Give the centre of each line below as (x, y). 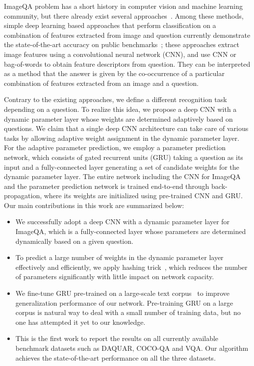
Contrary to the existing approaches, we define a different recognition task (115, 99)
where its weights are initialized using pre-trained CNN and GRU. (143, 196)
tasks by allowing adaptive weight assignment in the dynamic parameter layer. (122, 138)
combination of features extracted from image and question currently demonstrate (127, 35)
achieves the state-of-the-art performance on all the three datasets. (115, 357)
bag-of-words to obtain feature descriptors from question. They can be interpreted (127, 64)
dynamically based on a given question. (74, 241)
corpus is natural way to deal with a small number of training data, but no (128, 312)
